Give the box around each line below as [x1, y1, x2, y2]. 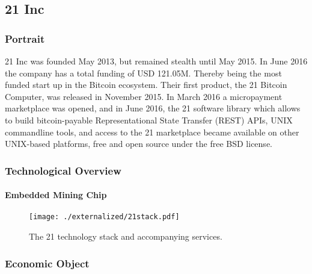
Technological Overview [5, 163, 121, 178]
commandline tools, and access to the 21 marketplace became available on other [5, 125, 299, 138]
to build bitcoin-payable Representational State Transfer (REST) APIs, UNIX [5, 113, 293, 126]
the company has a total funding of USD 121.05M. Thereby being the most [5, 66, 282, 79]
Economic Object [5, 255, 90, 270]
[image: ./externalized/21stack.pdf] [29, 213, 180, 222]
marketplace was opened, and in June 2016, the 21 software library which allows [5, 102, 301, 114]
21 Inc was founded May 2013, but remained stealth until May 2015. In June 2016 [5, 55, 308, 67]
